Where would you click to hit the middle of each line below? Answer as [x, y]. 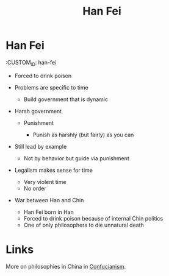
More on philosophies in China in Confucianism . [66, 266]
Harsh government [38, 111]
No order [35, 188]
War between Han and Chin [49, 200]
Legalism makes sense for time [53, 170]
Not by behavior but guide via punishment [76, 158]
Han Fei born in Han [49, 212]
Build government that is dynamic [66, 99]
